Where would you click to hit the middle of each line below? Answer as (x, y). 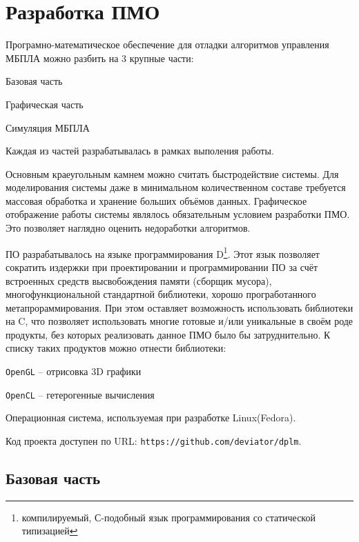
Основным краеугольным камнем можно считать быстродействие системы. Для (172, 173)
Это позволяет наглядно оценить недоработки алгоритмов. (128, 228)
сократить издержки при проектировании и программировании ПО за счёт (162, 267)
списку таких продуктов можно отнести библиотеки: (116, 348)
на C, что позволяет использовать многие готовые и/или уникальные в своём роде (179, 321)
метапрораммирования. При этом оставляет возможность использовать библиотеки (179, 307)
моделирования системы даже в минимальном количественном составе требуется (176, 187)
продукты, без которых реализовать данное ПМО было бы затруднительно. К (168, 334)
